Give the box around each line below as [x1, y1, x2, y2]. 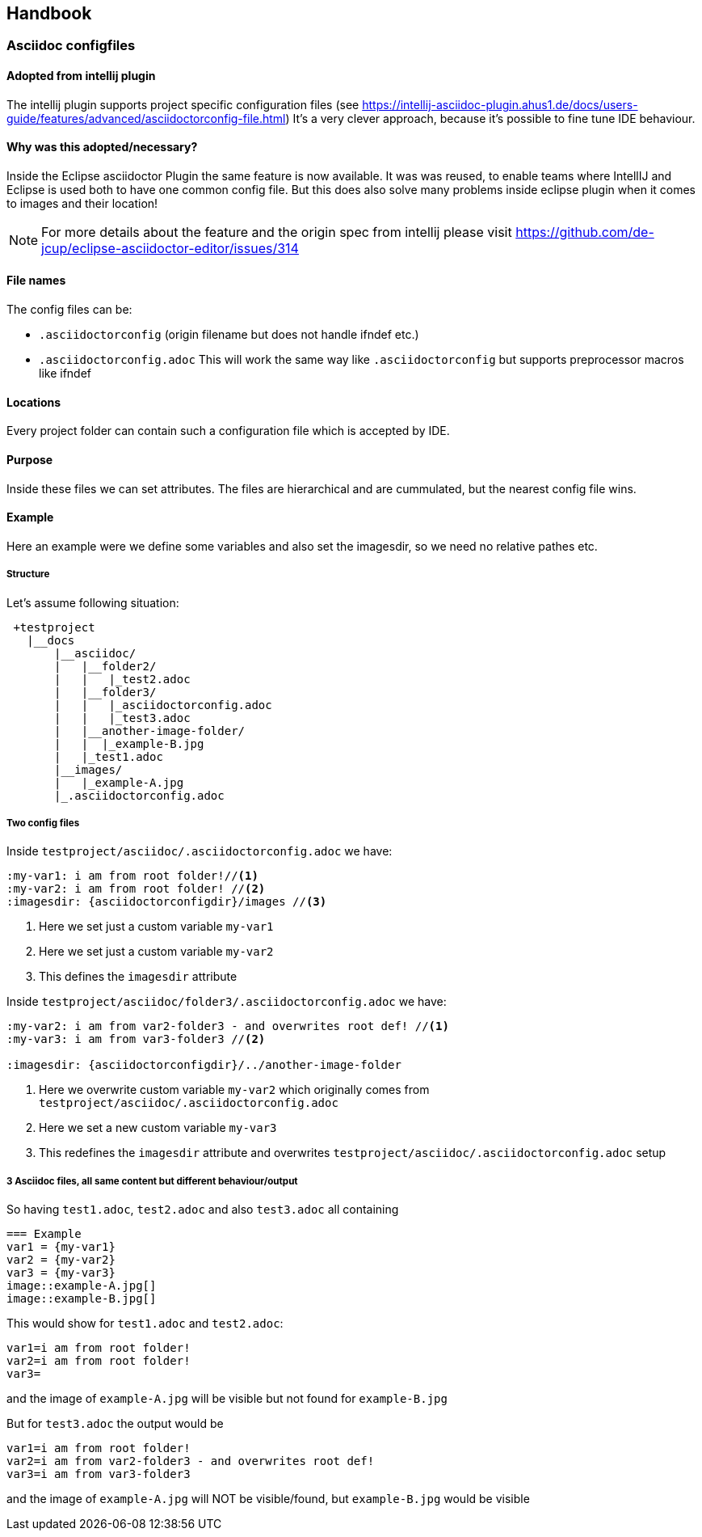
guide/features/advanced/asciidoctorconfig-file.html [6, 111, 286, 125]
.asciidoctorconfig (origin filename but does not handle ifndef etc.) [39, 327, 419, 342]
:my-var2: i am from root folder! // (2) [6, 882, 266, 896]
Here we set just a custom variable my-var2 [39, 944, 274, 959]
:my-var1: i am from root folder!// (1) [6, 869, 259, 883]
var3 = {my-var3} [6, 1266, 116, 1280]
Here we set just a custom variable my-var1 [39, 919, 274, 934]
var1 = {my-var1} [6, 1240, 116, 1254]
